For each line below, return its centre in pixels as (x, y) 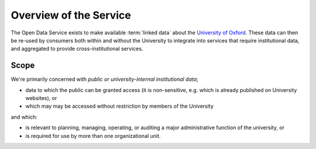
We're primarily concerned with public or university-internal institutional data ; (104, 79)
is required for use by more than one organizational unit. (93, 136)
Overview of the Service (71, 15)
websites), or (41, 98)
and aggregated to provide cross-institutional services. (77, 49)
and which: (24, 117)
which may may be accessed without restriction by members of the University (119, 106)
